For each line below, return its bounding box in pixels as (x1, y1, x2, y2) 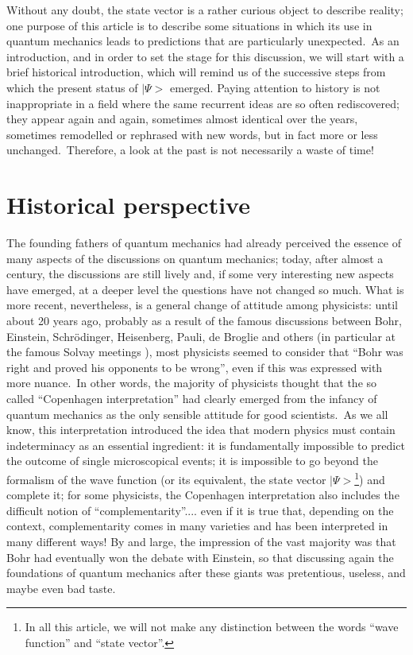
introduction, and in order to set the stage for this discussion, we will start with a (6, 48, 404, 64)
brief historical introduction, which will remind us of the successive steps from (6, 64, 386, 80)
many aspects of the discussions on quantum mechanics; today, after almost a (6, 250, 384, 266)
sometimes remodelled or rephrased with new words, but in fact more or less (6, 126, 378, 142)
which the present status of (6, 79, 138, 95)
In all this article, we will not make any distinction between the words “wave (25, 618, 399, 635)
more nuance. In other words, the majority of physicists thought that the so (6, 374, 377, 391)
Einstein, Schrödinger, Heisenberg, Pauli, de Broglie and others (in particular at (6, 327, 396, 344)
